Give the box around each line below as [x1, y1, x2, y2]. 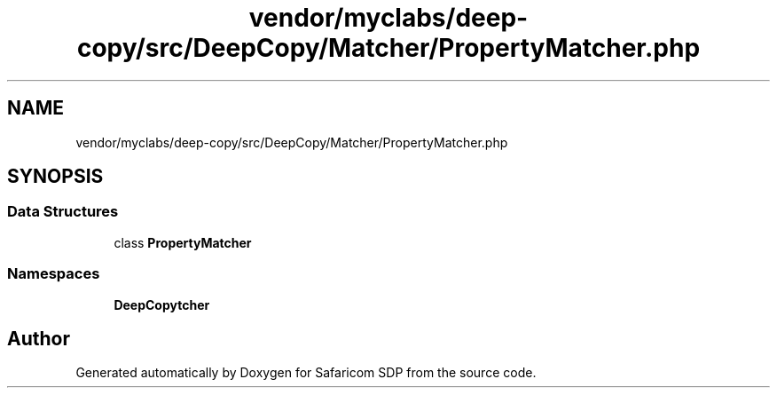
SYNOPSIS [7, 165, 104, 188]
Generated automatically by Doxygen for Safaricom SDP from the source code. [75, 365, 537, 381]
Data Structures [7, 202, 119, 221]
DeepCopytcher [114, 296, 210, 312]
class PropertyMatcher [114, 234, 252, 250]
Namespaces [7, 265, 100, 283]
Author [7, 327, 70, 350]
